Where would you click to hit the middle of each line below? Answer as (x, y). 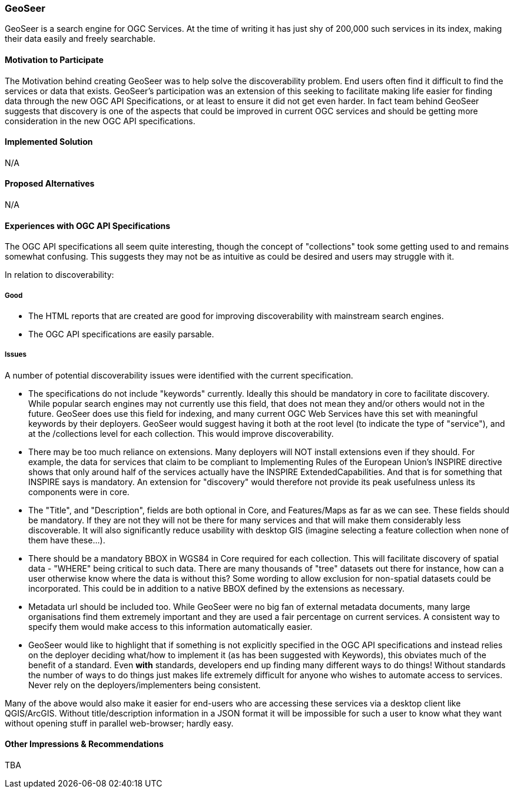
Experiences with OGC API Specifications (88, 225)
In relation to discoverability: (59, 275)
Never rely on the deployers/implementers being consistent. (145, 685)
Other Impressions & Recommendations (84, 744)
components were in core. (79, 492)
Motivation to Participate (54, 59)
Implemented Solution (49, 142)
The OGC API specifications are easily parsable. (121, 334)
